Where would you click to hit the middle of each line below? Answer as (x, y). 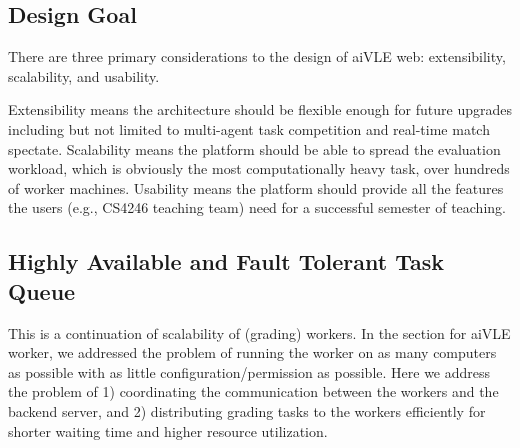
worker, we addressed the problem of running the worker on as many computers (252, 352)
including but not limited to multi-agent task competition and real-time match (249, 128)
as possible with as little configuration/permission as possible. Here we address (249, 371)
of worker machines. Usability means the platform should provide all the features (256, 187)
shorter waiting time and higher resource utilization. (168, 430)
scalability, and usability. (84, 75)
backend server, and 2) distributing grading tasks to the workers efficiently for (247, 410)
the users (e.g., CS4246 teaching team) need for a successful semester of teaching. (257, 207)
